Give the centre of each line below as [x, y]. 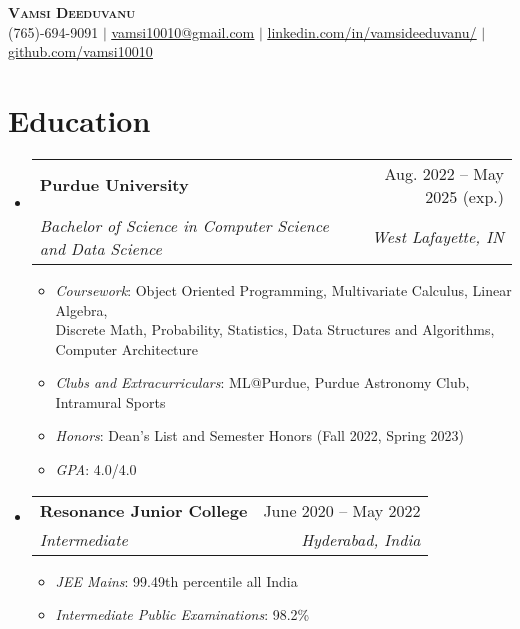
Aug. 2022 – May [444, 173]
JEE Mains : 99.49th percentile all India [176, 580]
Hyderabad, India [361, 539]
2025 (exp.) [464, 196]
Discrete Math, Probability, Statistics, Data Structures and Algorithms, [275, 329]
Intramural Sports [110, 401]
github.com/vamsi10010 [80, 51]
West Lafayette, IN [437, 237]
